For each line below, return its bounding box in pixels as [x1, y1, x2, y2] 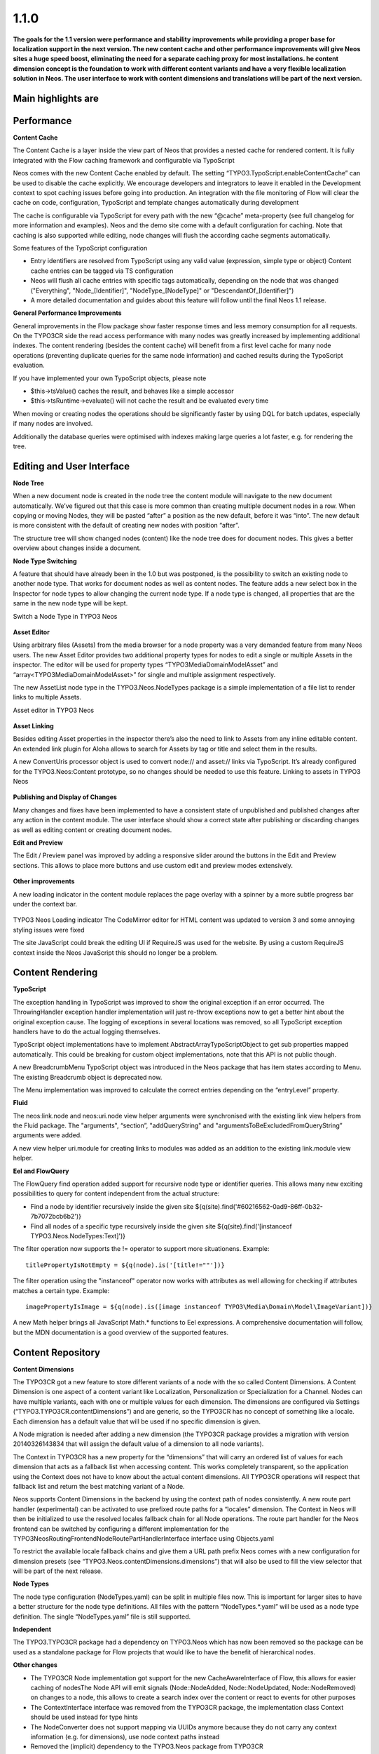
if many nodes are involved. [13, 420, 93, 428]
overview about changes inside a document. [13, 544, 142, 552]
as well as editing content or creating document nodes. [13, 825, 172, 834]
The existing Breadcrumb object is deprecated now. [13, 1073, 163, 1081]
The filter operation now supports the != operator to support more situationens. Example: [13, 1245, 270, 1253]
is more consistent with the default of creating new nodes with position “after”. [13, 521, 240, 530]
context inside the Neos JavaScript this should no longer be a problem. [13, 948, 219, 957]
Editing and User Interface [13, 460, 130, 472]
